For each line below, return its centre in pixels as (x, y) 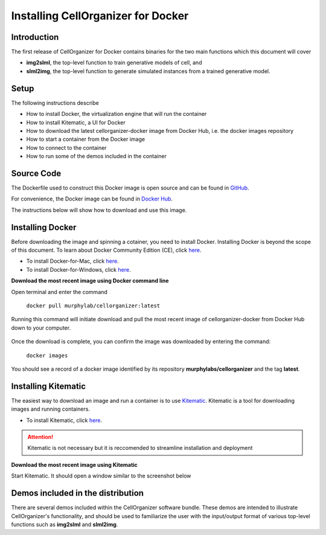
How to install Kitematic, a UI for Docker (76, 122)
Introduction (35, 37)
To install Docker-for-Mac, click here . (72, 261)
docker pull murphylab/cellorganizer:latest (93, 306)
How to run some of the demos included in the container (97, 156)
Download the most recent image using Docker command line (90, 281)
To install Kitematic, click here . (64, 420)
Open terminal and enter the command (59, 292)
